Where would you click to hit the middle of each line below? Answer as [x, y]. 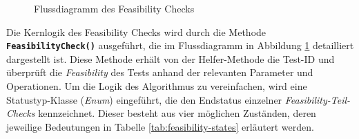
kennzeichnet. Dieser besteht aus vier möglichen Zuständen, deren [177, 113]
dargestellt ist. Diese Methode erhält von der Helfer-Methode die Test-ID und [171, 58]
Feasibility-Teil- [318, 99]
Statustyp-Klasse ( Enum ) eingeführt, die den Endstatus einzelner [144, 99]
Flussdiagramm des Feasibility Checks [114, 8]
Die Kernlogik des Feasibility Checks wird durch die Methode [136, 31]
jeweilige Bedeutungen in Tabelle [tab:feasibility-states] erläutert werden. [160, 126]
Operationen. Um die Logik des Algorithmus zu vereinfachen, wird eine [157, 86]
